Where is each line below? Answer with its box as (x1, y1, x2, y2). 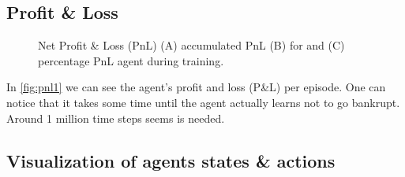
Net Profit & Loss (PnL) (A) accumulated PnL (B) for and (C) (38, 37, 345, 53)
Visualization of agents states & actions (6, 148, 336, 172)
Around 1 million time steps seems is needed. (6, 109, 225, 126)
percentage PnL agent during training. (38, 52, 224, 68)
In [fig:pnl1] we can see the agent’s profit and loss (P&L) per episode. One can (6, 79, 386, 95)
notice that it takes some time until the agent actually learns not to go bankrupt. (6, 94, 400, 110)
